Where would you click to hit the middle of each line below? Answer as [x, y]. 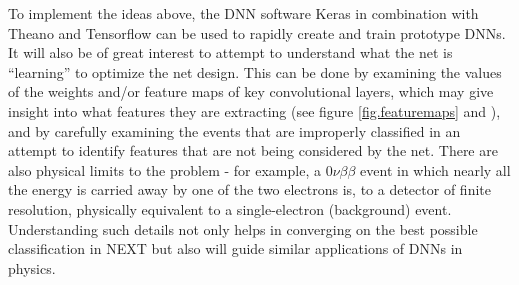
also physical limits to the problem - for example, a [164, 169]
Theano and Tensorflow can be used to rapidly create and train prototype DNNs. [257, 32]
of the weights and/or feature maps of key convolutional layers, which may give [251, 91]
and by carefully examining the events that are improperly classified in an [234, 130]
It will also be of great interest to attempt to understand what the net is [230, 52]
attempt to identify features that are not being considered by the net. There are [253, 150]
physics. [32, 267]
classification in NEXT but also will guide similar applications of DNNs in [235, 248]
